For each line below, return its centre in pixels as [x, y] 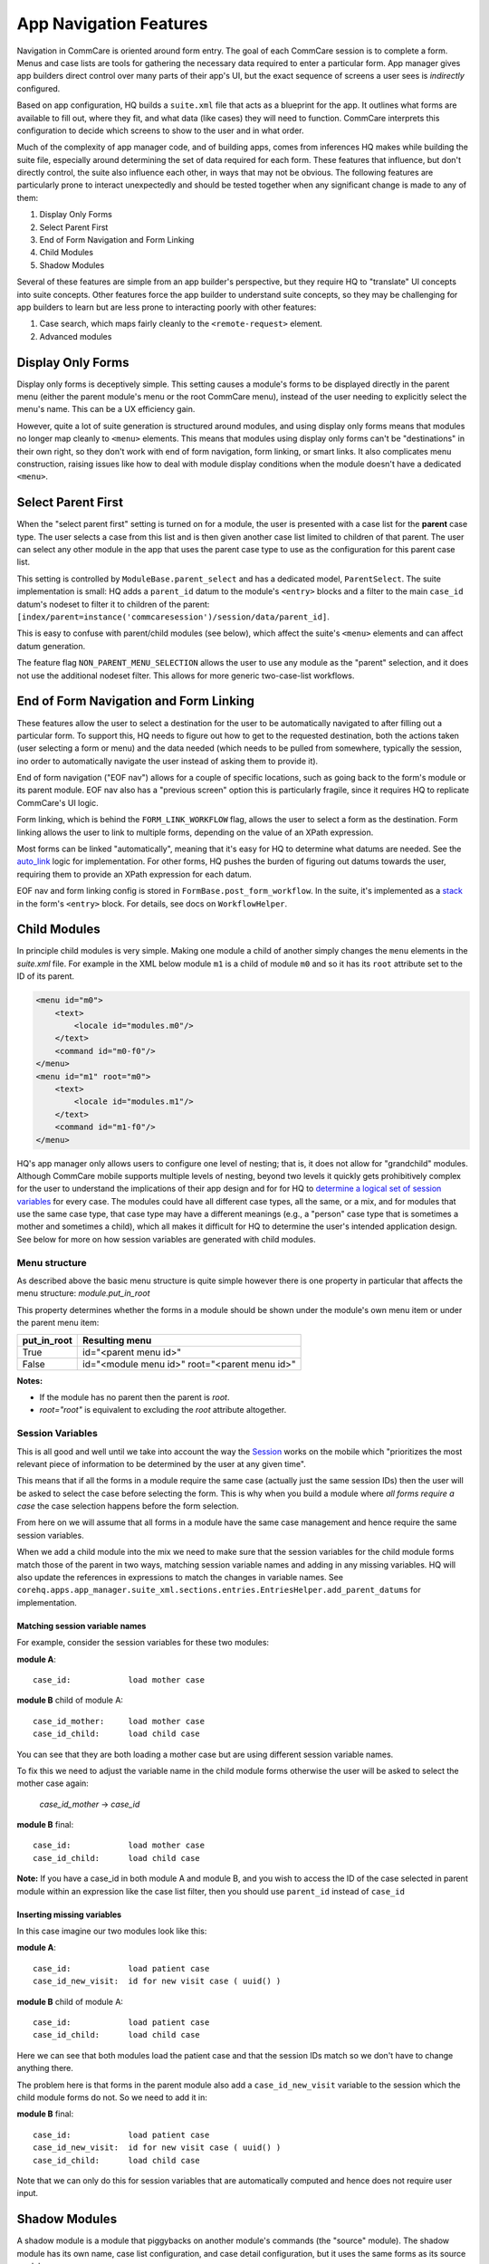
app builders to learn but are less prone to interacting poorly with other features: [167, 307]
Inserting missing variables [69, 1914]
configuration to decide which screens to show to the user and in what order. [160, 130]
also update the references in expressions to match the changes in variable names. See [180, 1578]
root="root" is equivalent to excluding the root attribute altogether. [163, 1410]
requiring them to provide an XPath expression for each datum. [134, 874]
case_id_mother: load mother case [119, 1721]
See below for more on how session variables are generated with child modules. [166, 1239]
